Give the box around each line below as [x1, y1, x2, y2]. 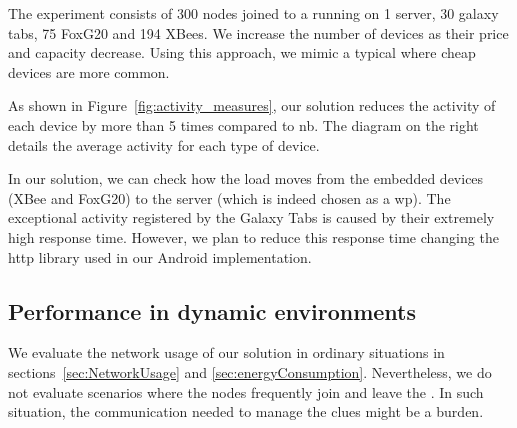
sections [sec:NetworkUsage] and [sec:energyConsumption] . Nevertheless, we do [8, 361, 492, 382]
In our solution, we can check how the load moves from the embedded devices [8, 168, 484, 189]
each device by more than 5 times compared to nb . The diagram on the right [8, 114, 479, 135]
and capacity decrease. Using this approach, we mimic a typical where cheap [8, 42, 476, 63]
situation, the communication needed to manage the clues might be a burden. [8, 401, 484, 422]
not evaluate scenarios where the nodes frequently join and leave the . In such [8, 381, 484, 402]
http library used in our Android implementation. [8, 246, 312, 267]
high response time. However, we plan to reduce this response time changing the [8, 226, 499, 247]
